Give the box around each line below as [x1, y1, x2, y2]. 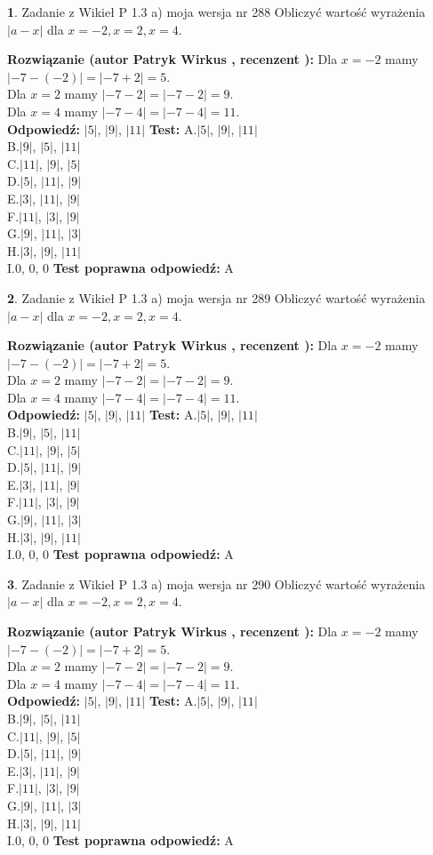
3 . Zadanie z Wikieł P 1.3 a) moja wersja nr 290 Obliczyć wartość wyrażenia [7, 574, 426, 593]
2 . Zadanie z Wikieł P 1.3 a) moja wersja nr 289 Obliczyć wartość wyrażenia [7, 288, 426, 307]
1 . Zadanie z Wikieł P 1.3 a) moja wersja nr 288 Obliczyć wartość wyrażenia [7, 3, 426, 20]
